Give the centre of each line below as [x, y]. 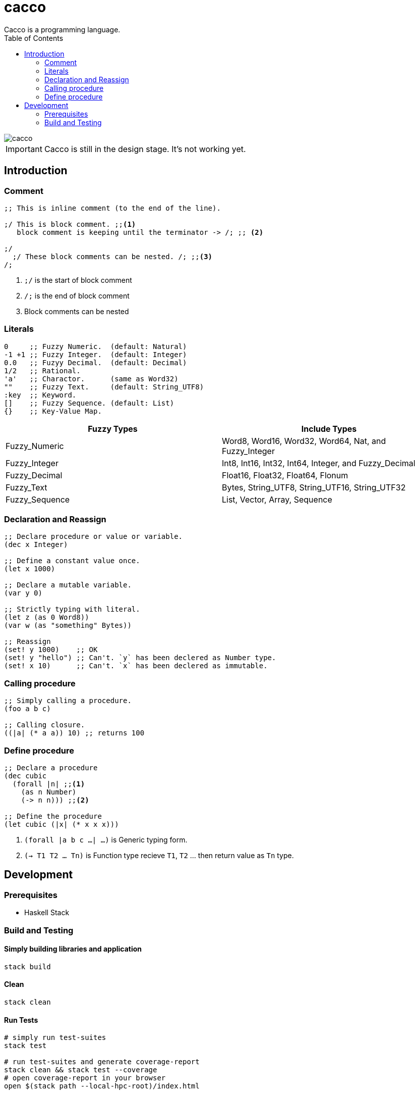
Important [24, 149]
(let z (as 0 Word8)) [47, 617]
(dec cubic [25, 776]
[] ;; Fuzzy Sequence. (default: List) [89, 403]
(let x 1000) [30, 569]
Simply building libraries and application [73, 949]
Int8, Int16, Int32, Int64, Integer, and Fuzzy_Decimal [319, 463]
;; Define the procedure [53, 816]
